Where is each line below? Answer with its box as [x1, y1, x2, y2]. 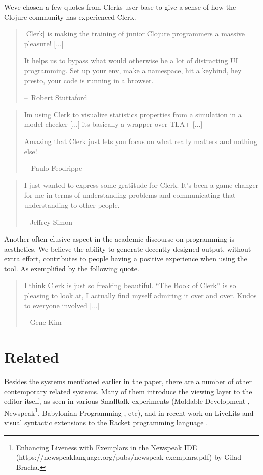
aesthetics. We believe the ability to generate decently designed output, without [4, 243, 251, 254]
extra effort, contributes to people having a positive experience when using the [4, 253, 247, 264]
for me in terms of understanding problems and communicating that [24, 189, 236, 200]
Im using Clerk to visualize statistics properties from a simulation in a [24, 109, 242, 119]
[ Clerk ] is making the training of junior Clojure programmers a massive [24, 28, 245, 39]
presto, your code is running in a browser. [24, 75, 154, 85]
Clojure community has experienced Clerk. [4, 11, 136, 22]
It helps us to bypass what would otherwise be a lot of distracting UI [24, 55, 238, 66]
